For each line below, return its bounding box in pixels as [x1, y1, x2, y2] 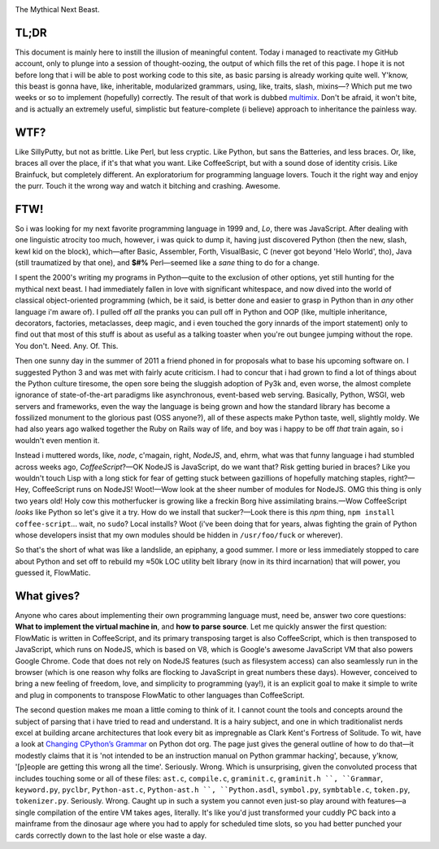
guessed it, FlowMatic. [15, 568, 91, 577]
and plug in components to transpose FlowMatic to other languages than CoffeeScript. [15, 690, 305, 699]
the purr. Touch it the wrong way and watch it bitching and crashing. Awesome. [15, 181, 280, 190]
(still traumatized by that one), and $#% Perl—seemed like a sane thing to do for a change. [15, 258, 320, 268]
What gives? [15, 589, 80, 603]
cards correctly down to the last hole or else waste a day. [15, 830, 207, 840]
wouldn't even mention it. [15, 435, 100, 445]
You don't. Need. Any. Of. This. [15, 341, 119, 350]
